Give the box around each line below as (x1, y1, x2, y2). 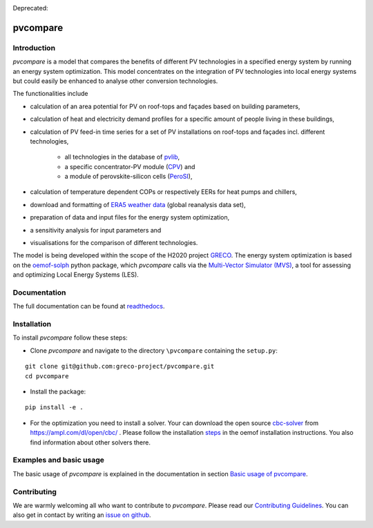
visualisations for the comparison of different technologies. (30, 239, 198, 247)
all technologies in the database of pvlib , (64, 153, 180, 162)
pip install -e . (25, 404, 84, 411)
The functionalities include (12, 90, 88, 98)
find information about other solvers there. (30, 438, 151, 447)
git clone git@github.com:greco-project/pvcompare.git (25, 362, 215, 371)
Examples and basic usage (12, 456, 105, 465)
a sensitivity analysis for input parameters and (30, 226, 162, 234)
